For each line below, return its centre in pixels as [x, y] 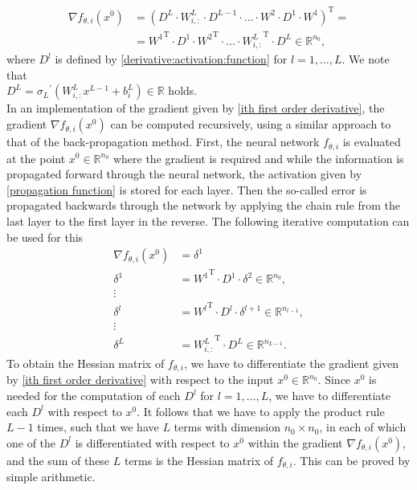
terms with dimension [227, 427]
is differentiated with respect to [152, 442]
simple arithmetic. [51, 477]
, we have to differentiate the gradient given [291, 363]
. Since [334, 380]
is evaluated [372, 142]
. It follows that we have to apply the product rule [261, 411]
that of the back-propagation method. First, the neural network [163, 142]
